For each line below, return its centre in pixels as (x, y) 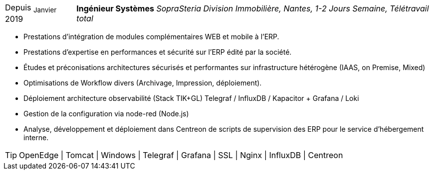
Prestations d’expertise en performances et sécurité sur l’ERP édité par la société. (158, 52)
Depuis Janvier (31, 8)
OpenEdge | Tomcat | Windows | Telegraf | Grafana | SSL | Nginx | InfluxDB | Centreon (181, 155)
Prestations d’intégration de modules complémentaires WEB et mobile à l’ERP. (151, 37)
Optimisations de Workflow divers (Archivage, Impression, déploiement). (143, 83)
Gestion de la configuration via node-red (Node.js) (106, 114)
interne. (36, 138)
